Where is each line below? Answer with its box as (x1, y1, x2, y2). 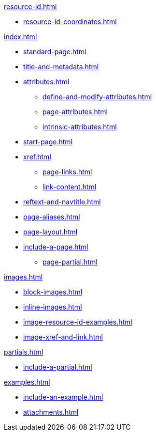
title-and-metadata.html (23, 62, 99, 71)
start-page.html (23, 138, 72, 146)
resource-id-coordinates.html (23, 17, 117, 26)
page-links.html (43, 168, 92, 176)
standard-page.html (23, 47, 86, 56)
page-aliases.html (23, 213, 80, 221)
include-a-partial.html (23, 363, 92, 371)
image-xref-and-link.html (23, 333, 103, 341)
